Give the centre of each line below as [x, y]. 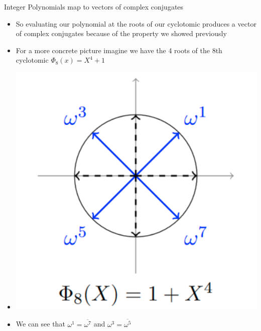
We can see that [40, 324]
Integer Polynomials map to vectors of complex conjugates [94, 7]
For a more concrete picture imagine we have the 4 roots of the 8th [119, 50]
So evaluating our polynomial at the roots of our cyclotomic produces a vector [136, 23]
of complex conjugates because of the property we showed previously [121, 33]
